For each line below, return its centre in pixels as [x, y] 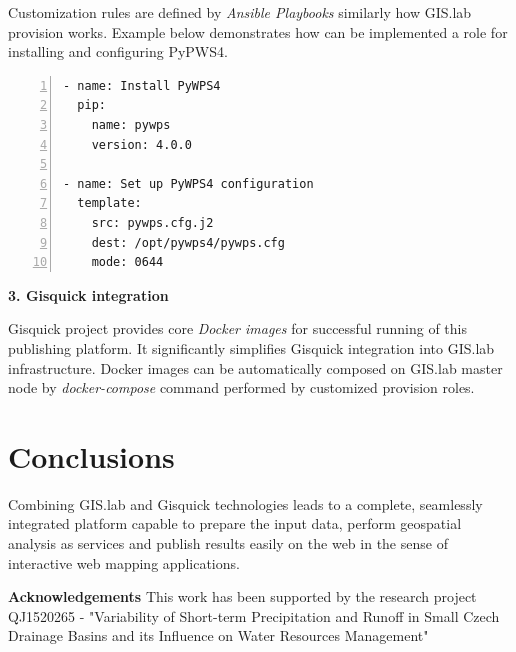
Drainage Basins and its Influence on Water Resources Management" [218, 635]
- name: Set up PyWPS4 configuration [188, 183]
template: [109, 203]
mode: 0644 [127, 262]
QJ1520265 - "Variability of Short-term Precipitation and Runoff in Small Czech [254, 615]
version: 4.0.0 [141, 144]
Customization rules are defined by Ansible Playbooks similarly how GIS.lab [240, 12]
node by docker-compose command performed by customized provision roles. [241, 387]
